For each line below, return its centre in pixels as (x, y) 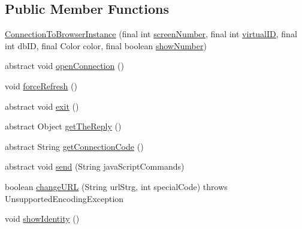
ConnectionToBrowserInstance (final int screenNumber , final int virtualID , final (151, 34)
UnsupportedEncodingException (64, 198)
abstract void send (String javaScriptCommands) (95, 166)
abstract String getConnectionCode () (74, 146)
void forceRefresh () (41, 85)
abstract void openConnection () (64, 66)
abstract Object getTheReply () (63, 126)
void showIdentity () (42, 219)
